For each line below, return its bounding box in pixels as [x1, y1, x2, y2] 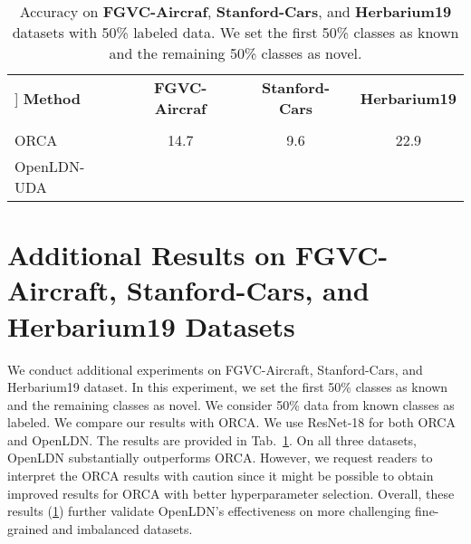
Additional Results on [7, 236, 286, 273]
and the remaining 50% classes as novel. [109, 43, 362, 63]
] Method [14, 87, 81, 109]
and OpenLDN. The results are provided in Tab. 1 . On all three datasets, [7, 430, 417, 449]
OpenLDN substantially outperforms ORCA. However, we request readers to [7, 448, 433, 467]
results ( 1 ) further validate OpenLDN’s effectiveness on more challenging [7, 501, 411, 520]
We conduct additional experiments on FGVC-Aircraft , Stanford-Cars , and [7, 359, 423, 378]
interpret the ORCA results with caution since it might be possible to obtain [7, 466, 434, 485]
